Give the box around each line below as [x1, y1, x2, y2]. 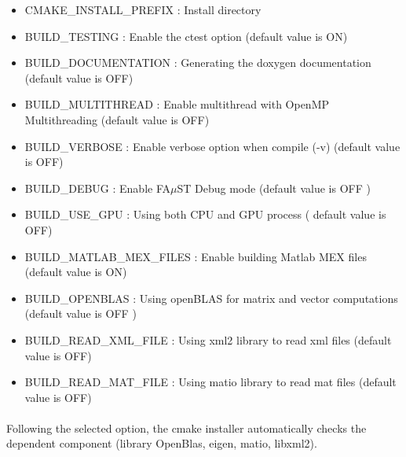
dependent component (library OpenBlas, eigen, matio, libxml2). [6, 435, 317, 451]
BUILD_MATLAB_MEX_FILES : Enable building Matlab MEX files [24, 248, 367, 264]
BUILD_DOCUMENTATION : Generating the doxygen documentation [24, 54, 371, 71]
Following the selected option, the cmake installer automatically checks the [6, 419, 367, 436]
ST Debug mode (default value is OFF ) [177, 179, 371, 196]
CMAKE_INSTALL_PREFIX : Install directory [24, 2, 262, 17]
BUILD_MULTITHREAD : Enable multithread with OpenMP [24, 96, 330, 112]
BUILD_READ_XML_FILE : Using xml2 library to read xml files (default [24, 331, 392, 348]
